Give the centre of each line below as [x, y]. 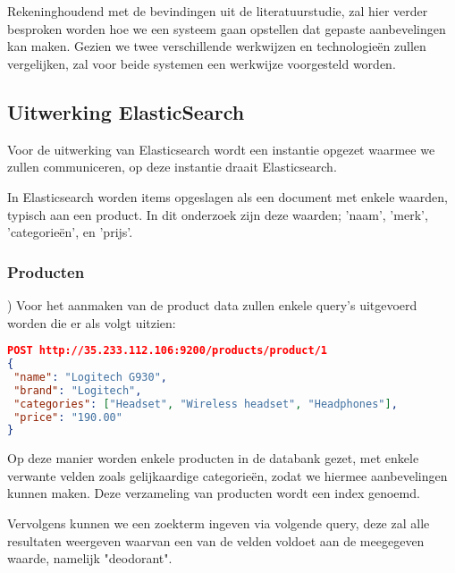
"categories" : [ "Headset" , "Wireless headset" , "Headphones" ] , [206, 404]
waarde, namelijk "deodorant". [90, 558]
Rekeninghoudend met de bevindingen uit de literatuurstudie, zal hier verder [218, 11]
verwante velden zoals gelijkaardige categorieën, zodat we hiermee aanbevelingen [227, 475]
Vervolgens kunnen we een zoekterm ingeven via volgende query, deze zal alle [219, 523]
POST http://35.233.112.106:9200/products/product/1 [167, 351]
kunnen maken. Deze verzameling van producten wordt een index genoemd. [214, 493]
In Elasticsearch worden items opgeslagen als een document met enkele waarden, [227, 196]
